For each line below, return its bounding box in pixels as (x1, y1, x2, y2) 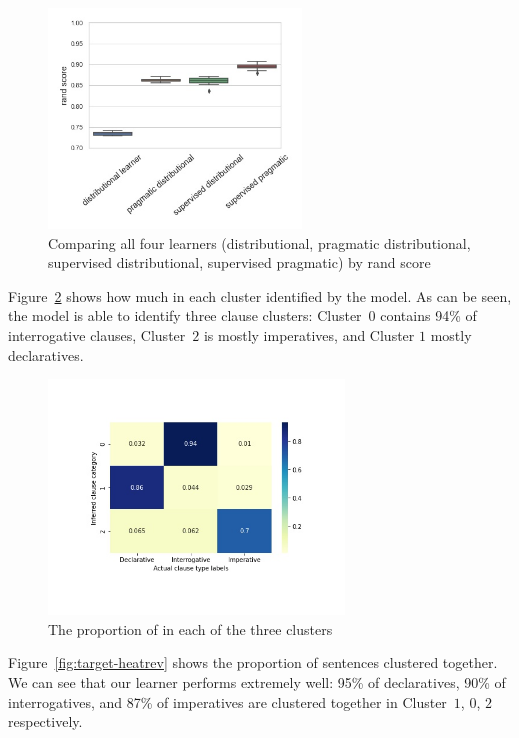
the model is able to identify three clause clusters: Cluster (8, 305, 362, 326)
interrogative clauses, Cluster (8, 324, 186, 345)
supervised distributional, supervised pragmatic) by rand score (48, 252, 431, 273)
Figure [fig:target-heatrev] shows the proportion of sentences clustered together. (8, 652, 498, 673)
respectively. (8, 711, 83, 732)
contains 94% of (380, 305, 477, 326)
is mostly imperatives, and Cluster (203, 324, 415, 345)
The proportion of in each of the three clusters (48, 618, 333, 639)
